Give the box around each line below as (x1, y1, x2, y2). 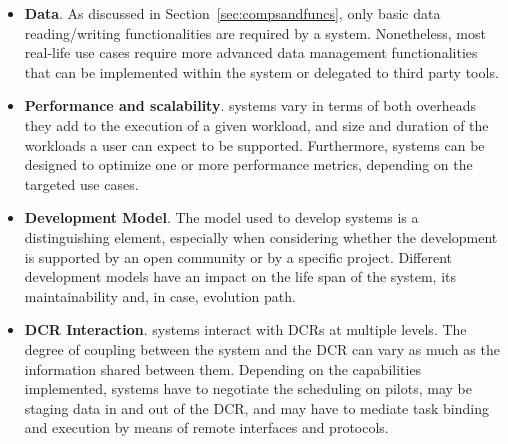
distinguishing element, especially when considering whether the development (24, 226, 498, 247)
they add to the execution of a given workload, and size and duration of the (24, 114, 489, 135)
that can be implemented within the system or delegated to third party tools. (24, 61, 499, 82)
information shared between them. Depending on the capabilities (24, 358, 422, 379)
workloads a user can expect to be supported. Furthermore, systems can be (24, 134, 485, 155)
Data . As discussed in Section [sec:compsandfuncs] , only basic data (24, 3, 441, 23)
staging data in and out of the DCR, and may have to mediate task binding (24, 397, 489, 418)
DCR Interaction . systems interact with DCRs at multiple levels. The (24, 319, 467, 340)
